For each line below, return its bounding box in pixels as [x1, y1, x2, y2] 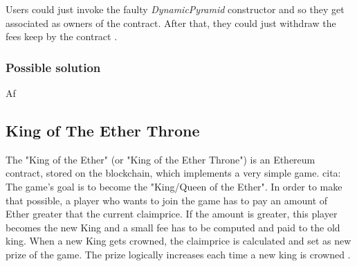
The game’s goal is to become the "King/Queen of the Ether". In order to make [6, 179, 342, 193]
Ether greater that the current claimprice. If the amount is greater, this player [6, 206, 338, 221]
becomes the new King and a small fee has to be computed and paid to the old [6, 220, 340, 234]
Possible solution [6, 58, 101, 76]
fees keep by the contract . [6, 29, 118, 44]
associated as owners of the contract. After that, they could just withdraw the [6, 15, 336, 30]
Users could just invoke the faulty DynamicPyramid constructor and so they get [6, 2, 345, 16]
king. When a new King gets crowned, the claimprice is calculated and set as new [6, 233, 351, 248]
